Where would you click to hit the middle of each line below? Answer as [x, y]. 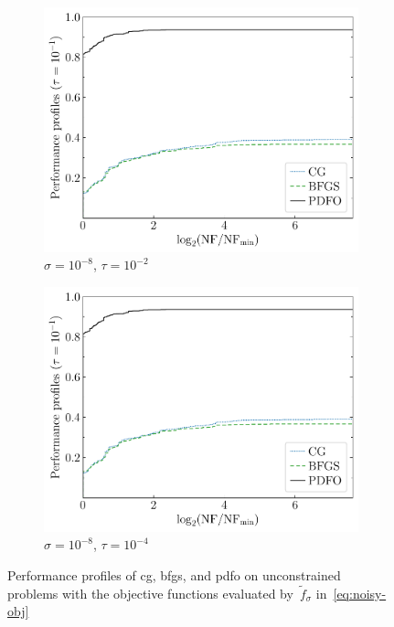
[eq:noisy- [360, 593]
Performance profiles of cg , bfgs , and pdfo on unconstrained [174, 575]
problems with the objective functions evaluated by [150, 593]
